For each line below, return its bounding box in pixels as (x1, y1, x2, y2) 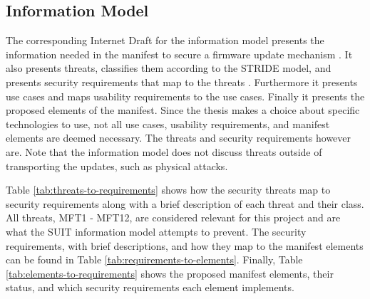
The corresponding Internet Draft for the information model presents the (6, 33, 324, 48)
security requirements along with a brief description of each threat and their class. (6, 196, 364, 211)
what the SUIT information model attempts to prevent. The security (6, 224, 307, 238)
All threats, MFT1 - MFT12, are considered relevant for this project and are (6, 210, 341, 225)
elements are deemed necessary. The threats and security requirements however (6, 130, 351, 145)
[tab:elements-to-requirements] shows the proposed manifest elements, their (6, 266, 334, 280)
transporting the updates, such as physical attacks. (6, 158, 228, 173)
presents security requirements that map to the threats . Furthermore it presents (6, 74, 358, 89)
